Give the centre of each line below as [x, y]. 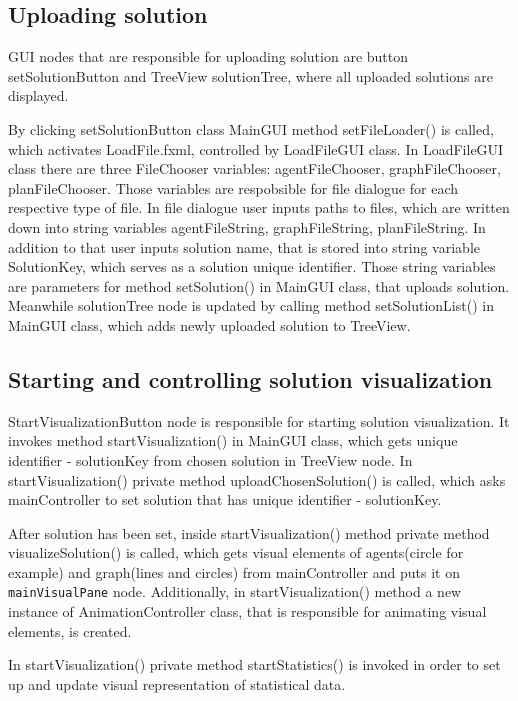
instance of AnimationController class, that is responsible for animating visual [247, 611]
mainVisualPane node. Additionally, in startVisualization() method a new [235, 591]
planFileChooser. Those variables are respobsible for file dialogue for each [233, 187]
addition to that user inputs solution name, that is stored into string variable [244, 246]
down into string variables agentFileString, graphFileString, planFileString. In [247, 226]
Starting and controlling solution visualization [250, 378]
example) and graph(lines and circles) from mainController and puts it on [234, 571]
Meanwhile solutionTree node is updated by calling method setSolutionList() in [251, 305]
